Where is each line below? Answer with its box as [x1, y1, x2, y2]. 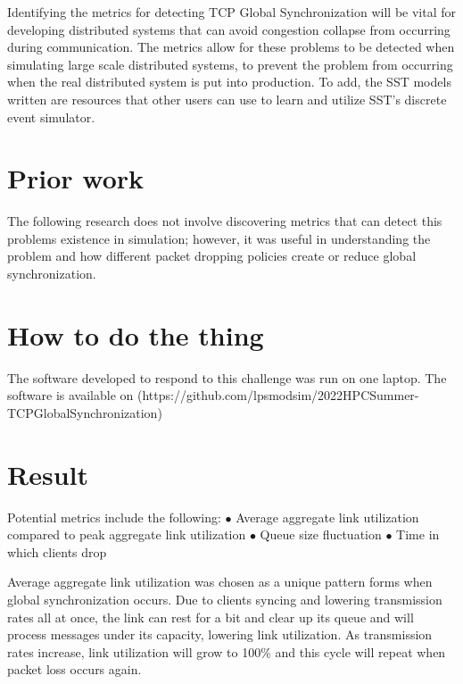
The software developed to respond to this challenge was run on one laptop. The [7, 368, 447, 387]
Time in [396, 525, 440, 544]
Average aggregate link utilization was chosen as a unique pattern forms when [7, 572, 433, 591]
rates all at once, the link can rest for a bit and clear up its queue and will [7, 607, 414, 626]
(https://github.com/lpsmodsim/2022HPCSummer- [137, 386, 419, 405]
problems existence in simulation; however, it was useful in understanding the [7, 229, 431, 247]
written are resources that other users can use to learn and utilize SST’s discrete [7, 89, 447, 108]
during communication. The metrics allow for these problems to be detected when [7, 38, 455, 56]
